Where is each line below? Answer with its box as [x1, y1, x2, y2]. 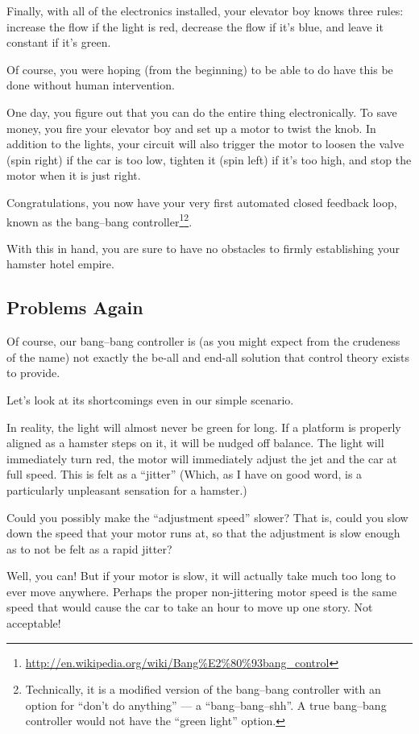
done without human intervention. [6, 77, 175, 93]
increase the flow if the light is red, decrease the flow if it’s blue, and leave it [6, 18, 384, 35]
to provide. [6, 364, 60, 381]
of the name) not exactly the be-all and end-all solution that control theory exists [6, 348, 410, 365]
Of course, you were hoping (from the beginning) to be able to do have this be [6, 60, 393, 77]
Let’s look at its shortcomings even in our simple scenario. [6, 391, 294, 408]
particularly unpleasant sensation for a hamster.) [6, 481, 247, 498]
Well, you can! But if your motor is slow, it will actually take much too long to [6, 567, 396, 584]
